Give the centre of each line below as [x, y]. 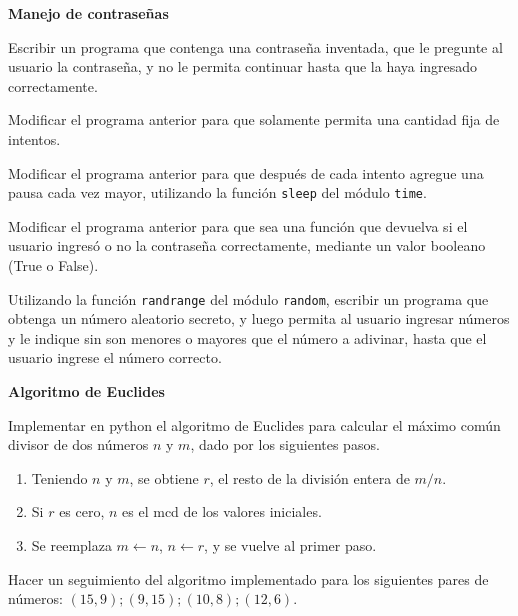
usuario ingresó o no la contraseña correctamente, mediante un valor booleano [247, 245]
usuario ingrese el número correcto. [115, 357]
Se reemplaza [71, 545]
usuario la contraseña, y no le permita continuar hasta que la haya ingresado [243, 66]
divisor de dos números [78, 444]
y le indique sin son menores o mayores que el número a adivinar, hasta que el [247, 337]
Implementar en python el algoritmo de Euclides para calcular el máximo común [254, 424]
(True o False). [53, 265]
